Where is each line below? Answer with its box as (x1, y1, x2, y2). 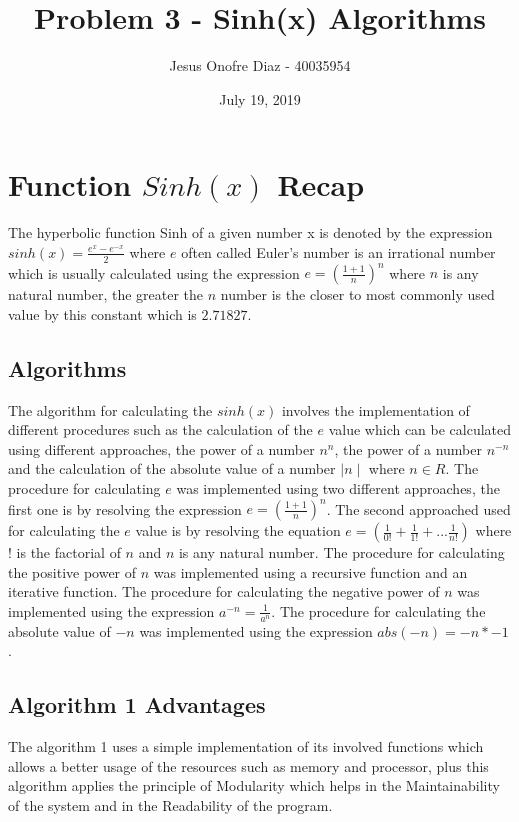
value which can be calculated (328, 419, 512, 440)
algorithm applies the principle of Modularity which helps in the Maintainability (8, 775, 500, 796)
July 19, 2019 (219, 88, 301, 109)
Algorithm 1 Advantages (8, 689, 266, 720)
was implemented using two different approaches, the (176, 477, 500, 498)
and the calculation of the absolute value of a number (8, 458, 336, 479)
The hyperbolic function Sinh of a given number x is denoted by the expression (8, 222, 493, 243)
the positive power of (8, 561, 137, 582)
